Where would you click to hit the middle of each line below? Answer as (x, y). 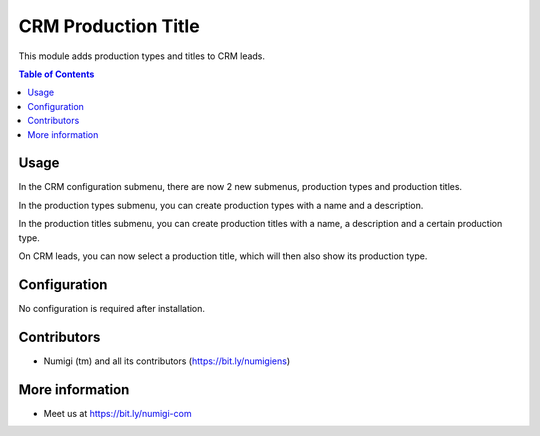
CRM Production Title (109, 26)
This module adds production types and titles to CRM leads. (141, 56)
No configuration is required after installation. (111, 308)
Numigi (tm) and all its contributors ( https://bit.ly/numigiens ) (167, 361)
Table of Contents (56, 74)
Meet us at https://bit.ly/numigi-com (117, 413)
